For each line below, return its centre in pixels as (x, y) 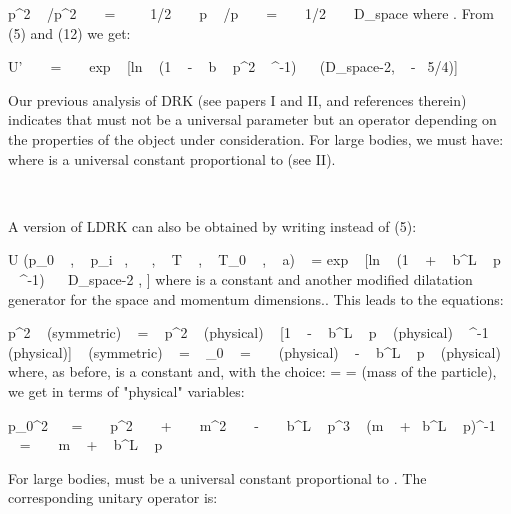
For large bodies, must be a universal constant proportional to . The (217, 477)
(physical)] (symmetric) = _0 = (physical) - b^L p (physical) (254, 351)
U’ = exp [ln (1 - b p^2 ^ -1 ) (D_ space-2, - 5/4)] (233, 66)
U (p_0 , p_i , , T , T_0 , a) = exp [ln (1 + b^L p (254, 259)
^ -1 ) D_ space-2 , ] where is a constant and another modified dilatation (246, 278)
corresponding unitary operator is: (113, 497)
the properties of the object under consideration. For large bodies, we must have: (256, 138)
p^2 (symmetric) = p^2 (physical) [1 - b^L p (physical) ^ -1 (248, 332)
